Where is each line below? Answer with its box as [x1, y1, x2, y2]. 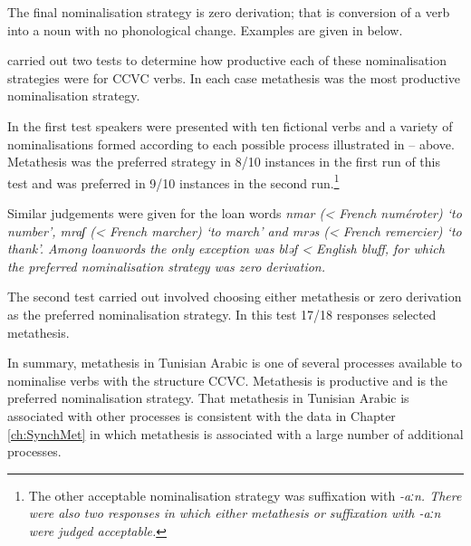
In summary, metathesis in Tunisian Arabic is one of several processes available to [7, 353, 463, 372]
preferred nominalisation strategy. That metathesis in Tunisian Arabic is [7, 388, 409, 407]
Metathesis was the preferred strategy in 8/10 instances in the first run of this [7, 152, 441, 171]
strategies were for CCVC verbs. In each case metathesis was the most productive [7, 68, 461, 87]
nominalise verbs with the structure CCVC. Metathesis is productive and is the [7, 370, 448, 389]
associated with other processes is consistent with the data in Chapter [7, 406, 396, 425]
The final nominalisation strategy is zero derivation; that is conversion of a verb [7, 3, 450, 21]
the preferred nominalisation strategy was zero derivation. [7, 256, 326, 275]
